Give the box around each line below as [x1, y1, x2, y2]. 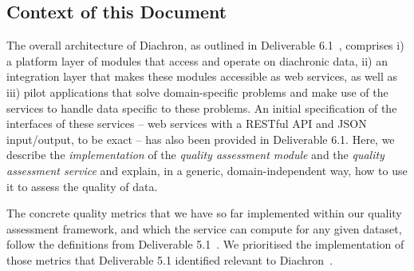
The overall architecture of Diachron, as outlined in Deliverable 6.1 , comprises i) [6, 37, 404, 54]
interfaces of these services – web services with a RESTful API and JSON [6, 115, 367, 132]
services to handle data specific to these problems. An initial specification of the [6, 99, 397, 116]
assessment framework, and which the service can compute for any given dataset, [6, 220, 402, 237]
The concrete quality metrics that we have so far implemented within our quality [6, 205, 402, 221]
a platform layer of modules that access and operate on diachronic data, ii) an [6, 52, 388, 69]
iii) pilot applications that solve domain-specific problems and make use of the [6, 83, 388, 100]
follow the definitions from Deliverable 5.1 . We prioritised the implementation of [6, 236, 404, 253]
